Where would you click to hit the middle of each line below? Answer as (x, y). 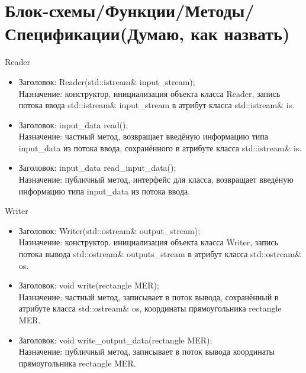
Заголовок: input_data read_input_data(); (97, 168)
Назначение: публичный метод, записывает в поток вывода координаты (147, 351)
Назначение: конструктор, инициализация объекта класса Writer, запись (148, 242)
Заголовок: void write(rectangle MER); (89, 285)
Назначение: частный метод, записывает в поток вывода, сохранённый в (149, 296)
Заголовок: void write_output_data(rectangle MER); (115, 340)
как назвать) (240, 33)
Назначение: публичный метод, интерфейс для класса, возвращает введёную (156, 179)
